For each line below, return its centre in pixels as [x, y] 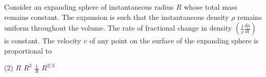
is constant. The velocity [43, 41]
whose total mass [211, 7]
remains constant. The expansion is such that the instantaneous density [117, 17]
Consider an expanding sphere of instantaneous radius [89, 7]
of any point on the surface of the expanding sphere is [174, 41]
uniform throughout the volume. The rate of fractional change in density [118, 28]
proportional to [28, 50]
